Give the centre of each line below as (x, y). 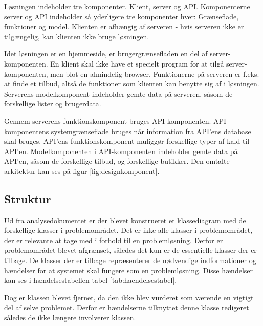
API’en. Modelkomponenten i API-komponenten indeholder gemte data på (121, 151)
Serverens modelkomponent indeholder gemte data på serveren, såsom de (118, 93)
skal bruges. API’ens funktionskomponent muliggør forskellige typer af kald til (127, 141)
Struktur (28, 198)
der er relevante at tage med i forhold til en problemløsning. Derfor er (114, 240)
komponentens (27, 131)
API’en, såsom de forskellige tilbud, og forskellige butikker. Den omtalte (117, 161)
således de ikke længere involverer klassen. (70, 318)
